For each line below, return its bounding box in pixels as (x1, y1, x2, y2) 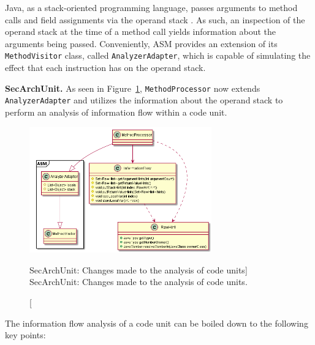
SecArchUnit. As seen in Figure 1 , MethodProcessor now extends (5, 81, 260, 94)
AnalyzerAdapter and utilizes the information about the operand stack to (5, 94, 283, 106)
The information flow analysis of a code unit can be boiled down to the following (5, 316, 308, 329)
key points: (5, 328, 46, 341)
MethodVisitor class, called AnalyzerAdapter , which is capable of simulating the (5, 49, 311, 62)
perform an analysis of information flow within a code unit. (5, 105, 227, 118)
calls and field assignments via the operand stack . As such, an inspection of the (5, 13, 305, 26)
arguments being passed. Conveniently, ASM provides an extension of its (5, 37, 278, 50)
